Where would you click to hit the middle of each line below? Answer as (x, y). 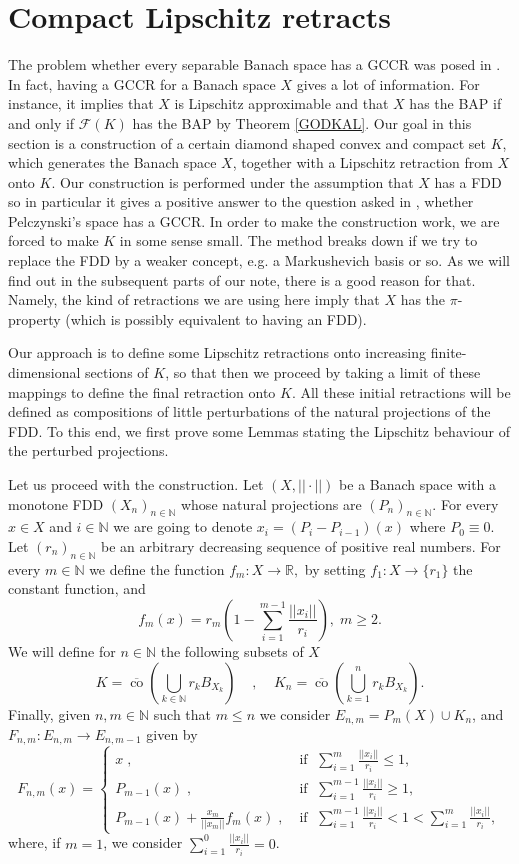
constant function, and (77, 588)
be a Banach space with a (418, 484)
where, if (34, 842)
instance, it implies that (81, 103)
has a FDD (468, 181)
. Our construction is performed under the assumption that (232, 181)
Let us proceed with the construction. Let (136, 484)
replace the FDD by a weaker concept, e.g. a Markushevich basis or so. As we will (259, 260)
